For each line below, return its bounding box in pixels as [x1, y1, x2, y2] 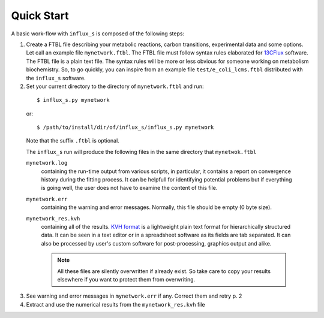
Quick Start [11, 9, 69, 22]
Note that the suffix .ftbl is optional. [26, 137, 119, 144]
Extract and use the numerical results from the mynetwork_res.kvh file [26, 301, 205, 308]
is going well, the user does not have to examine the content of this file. [41, 184, 218, 192]
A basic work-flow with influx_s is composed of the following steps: [11, 30, 185, 37]
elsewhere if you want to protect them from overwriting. [57, 275, 196, 283]
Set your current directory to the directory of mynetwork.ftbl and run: [26, 83, 204, 90]
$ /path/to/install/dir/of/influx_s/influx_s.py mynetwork [37, 124, 214, 131]
